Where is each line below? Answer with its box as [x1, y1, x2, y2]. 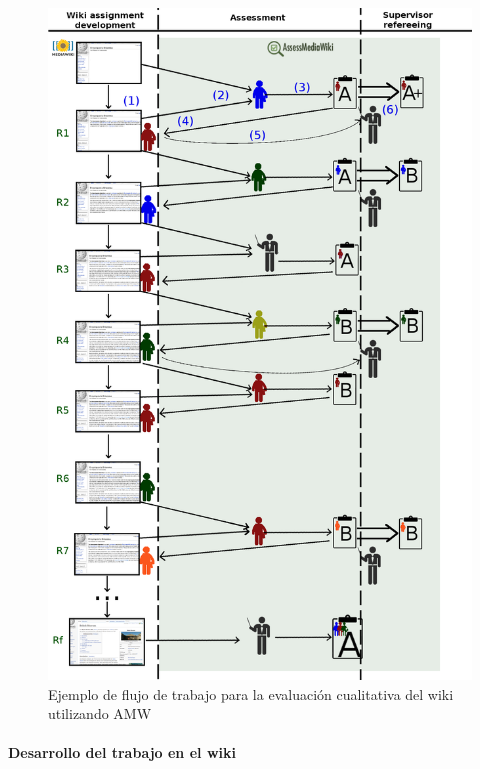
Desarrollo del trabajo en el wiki [8, 742, 236, 763]
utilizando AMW [48, 703, 152, 724]
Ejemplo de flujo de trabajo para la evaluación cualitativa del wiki [48, 683, 454, 704]
